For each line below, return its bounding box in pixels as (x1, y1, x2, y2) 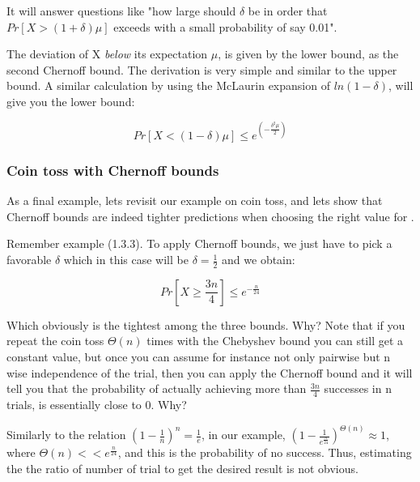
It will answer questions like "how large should (6, 2, 236, 19)
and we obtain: (222, 251, 295, 268)
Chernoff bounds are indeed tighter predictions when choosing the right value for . (6, 207, 414, 224)
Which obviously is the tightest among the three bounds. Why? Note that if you (6, 316, 405, 333)
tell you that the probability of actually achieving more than (6, 380, 307, 397)
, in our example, (201, 426, 286, 443)
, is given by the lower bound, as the (218, 45, 399, 62)
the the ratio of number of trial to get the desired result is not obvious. (6, 459, 358, 476)
